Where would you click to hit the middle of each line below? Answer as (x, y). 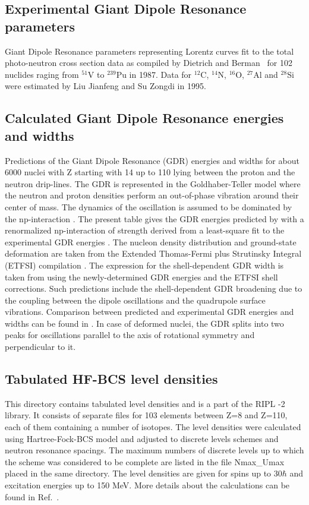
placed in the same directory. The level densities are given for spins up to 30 (144, 473)
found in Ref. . (32, 496)
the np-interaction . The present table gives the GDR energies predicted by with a (154, 218)
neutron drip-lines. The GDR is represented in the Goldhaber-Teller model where (153, 183)
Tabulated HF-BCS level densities (111, 379)
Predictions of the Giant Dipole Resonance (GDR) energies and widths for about (152, 160)
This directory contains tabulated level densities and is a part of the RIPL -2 (145, 403)
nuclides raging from (42, 74)
